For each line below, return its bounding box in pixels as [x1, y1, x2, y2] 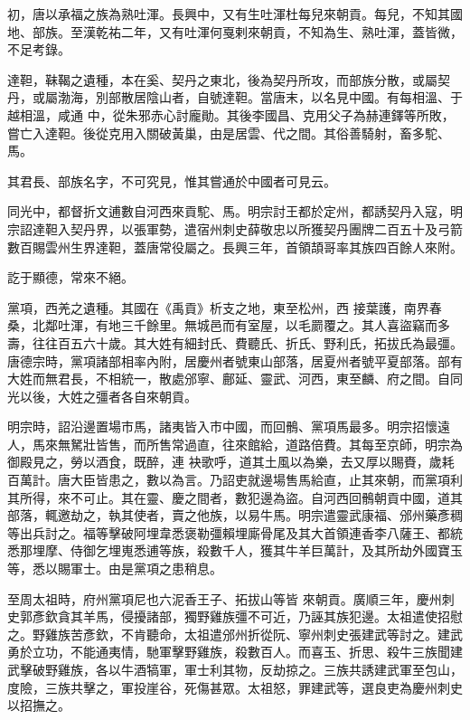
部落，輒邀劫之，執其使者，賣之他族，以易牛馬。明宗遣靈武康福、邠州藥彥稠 [7, 506, 463, 525]
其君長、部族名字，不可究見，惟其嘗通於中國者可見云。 [7, 171, 336, 190]
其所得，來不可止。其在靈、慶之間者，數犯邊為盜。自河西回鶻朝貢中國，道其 [7, 488, 463, 507]
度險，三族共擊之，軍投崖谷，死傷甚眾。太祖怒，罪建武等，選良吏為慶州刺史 [7, 677, 463, 696]
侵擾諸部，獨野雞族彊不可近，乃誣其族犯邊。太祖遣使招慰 [120, 607, 463, 626]
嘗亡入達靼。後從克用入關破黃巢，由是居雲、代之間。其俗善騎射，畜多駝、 [7, 123, 450, 142]
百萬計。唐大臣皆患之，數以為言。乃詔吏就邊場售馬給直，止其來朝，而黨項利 [7, 470, 463, 489]
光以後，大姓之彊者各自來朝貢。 [7, 386, 197, 405]
